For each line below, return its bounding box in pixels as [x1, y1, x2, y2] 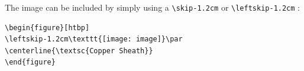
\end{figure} [5, 58, 56, 67]
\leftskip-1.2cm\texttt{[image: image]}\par [5, 35, 183, 44]
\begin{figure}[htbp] [5, 23, 90, 32]
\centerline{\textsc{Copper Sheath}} [5, 46, 153, 55]
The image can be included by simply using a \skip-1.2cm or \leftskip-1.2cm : [5, 1, 300, 13]
